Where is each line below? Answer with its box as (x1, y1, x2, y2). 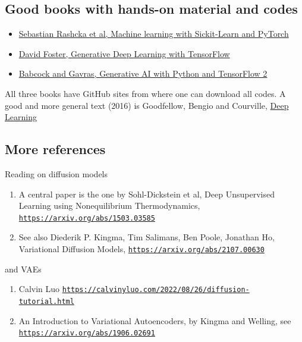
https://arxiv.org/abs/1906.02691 (18, 329, 155, 338)
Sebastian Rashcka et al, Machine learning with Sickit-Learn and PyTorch (18, 27, 289, 40)
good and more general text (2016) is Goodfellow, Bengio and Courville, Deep (5, 99, 289, 111)
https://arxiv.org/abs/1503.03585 (18, 214, 155, 222)
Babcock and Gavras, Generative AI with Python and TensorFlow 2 (18, 67, 268, 80)
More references (5, 140, 106, 158)
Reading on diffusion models (5, 167, 108, 180)
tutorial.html (18, 297, 74, 306)
